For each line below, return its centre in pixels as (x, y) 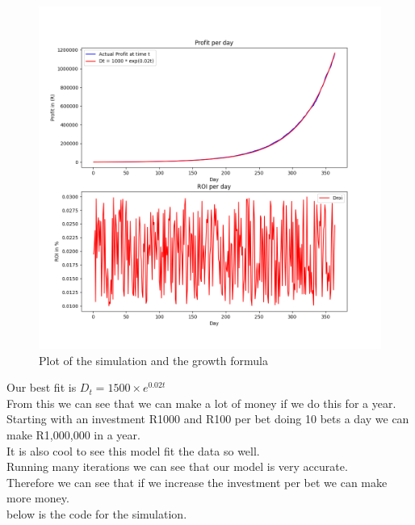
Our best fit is (42, 387)
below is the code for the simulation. (97, 513)
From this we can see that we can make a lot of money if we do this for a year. (201, 403)
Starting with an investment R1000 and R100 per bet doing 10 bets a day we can (208, 419)
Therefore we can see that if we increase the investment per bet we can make (197, 482)
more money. (38, 498)
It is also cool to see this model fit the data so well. (133, 450)
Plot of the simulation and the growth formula (153, 360)
